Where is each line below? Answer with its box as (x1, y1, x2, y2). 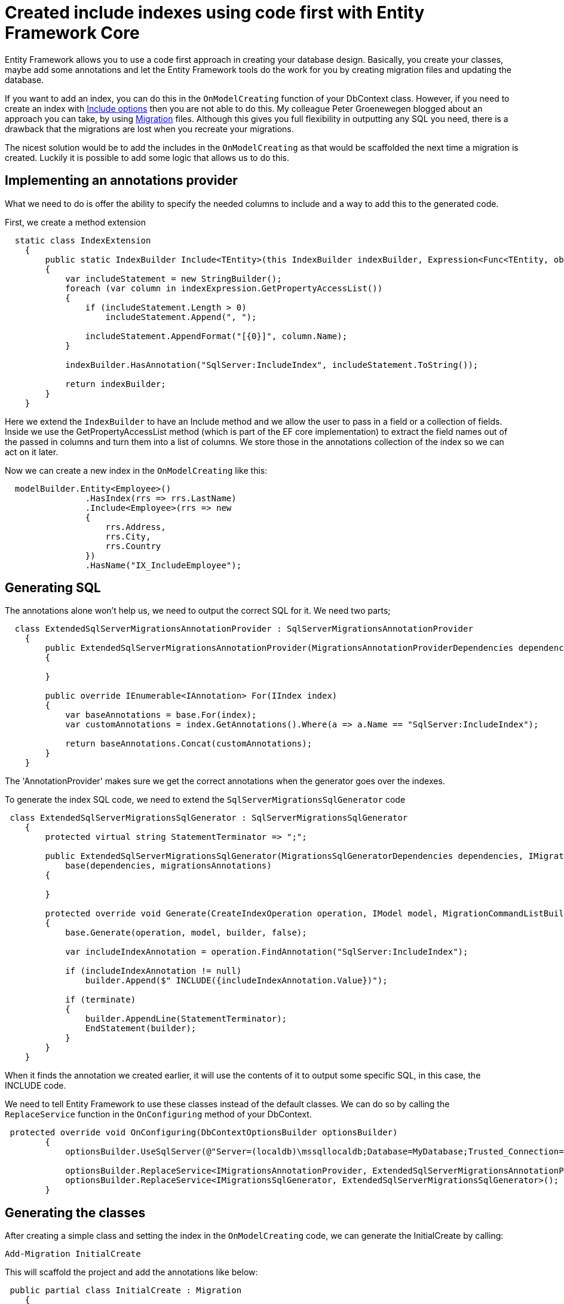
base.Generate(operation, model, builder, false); (65, 928, 307, 938)
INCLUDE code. (5, 1080, 66, 1091)
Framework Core (5, 23, 140, 43)
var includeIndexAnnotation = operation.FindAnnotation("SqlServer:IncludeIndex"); (65, 947, 468, 957)
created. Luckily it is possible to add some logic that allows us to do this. (5, 152, 290, 163)
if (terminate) (65, 995, 136, 1005)
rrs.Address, (105, 522, 166, 532)
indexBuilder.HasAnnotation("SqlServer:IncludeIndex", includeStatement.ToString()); (65, 359, 479, 370)
